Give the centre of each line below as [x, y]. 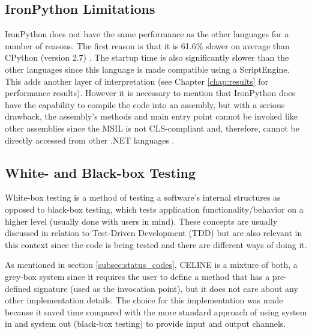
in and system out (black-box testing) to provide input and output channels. [145, 323]
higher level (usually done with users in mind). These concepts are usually [141, 221]
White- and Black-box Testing [100, 172]
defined [18, 288]
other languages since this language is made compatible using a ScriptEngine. [147, 69]
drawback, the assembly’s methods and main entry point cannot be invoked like [151, 116]
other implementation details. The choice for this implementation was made [144, 300]
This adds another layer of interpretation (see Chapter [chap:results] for [136, 81]
